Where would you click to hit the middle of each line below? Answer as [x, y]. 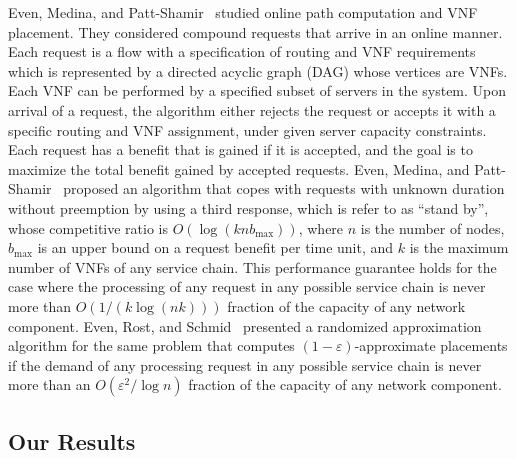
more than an [49, 384]
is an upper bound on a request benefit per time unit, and [215, 247]
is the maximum [459, 247]
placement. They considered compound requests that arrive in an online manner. [255, 31]
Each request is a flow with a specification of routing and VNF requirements [242, 51]
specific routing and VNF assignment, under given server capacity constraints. [247, 129]
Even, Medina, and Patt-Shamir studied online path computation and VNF [243, 12]
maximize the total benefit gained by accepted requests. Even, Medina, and [239, 168]
